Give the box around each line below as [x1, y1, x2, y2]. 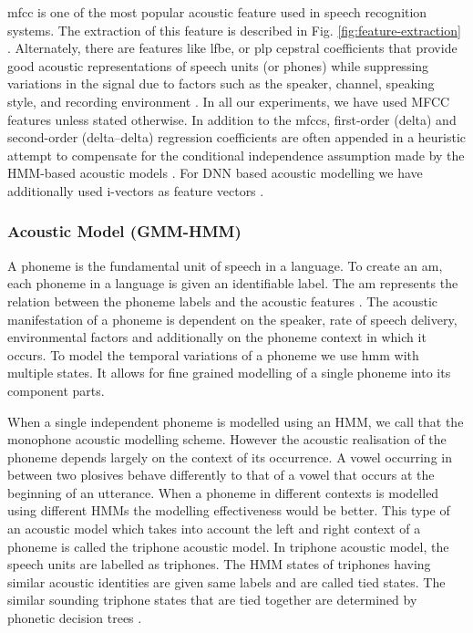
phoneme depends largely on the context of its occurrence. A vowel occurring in [7, 447, 452, 466]
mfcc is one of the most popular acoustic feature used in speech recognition [7, 3, 427, 21]
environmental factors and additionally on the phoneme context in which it [7, 327, 427, 347]
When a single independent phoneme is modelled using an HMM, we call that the [7, 411, 464, 431]
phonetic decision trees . [7, 608, 142, 628]
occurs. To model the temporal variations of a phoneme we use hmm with [7, 345, 419, 364]
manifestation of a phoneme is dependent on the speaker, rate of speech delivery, [7, 309, 458, 328]
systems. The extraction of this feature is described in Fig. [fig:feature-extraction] [7, 20, 461, 39]
